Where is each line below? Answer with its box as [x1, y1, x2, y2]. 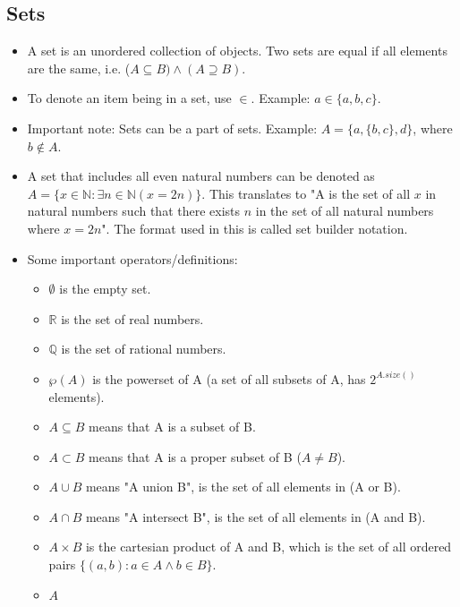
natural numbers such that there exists [27, 201, 241, 220]
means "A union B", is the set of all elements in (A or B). [85, 477, 401, 496]
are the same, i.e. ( [27, 58, 131, 77]
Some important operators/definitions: [27, 249, 238, 268]
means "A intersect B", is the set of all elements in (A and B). [85, 507, 426, 526]
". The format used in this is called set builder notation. [101, 218, 408, 237]
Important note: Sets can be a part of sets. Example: [27, 118, 318, 137]
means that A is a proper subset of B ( [89, 447, 302, 466]
